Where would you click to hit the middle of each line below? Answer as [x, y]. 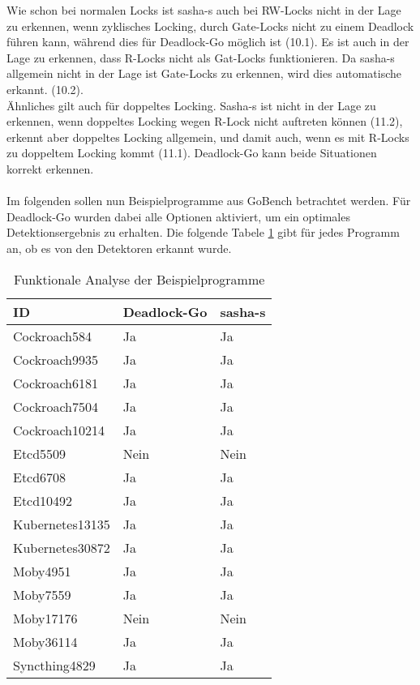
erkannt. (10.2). [45, 89]
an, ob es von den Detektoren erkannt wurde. [119, 248]
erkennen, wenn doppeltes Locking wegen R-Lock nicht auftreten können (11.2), [205, 121]
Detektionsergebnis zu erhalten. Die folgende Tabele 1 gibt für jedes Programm [203, 232]
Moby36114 [45, 641]
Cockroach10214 [59, 430]
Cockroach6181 [56, 383]
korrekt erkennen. [50, 168]
